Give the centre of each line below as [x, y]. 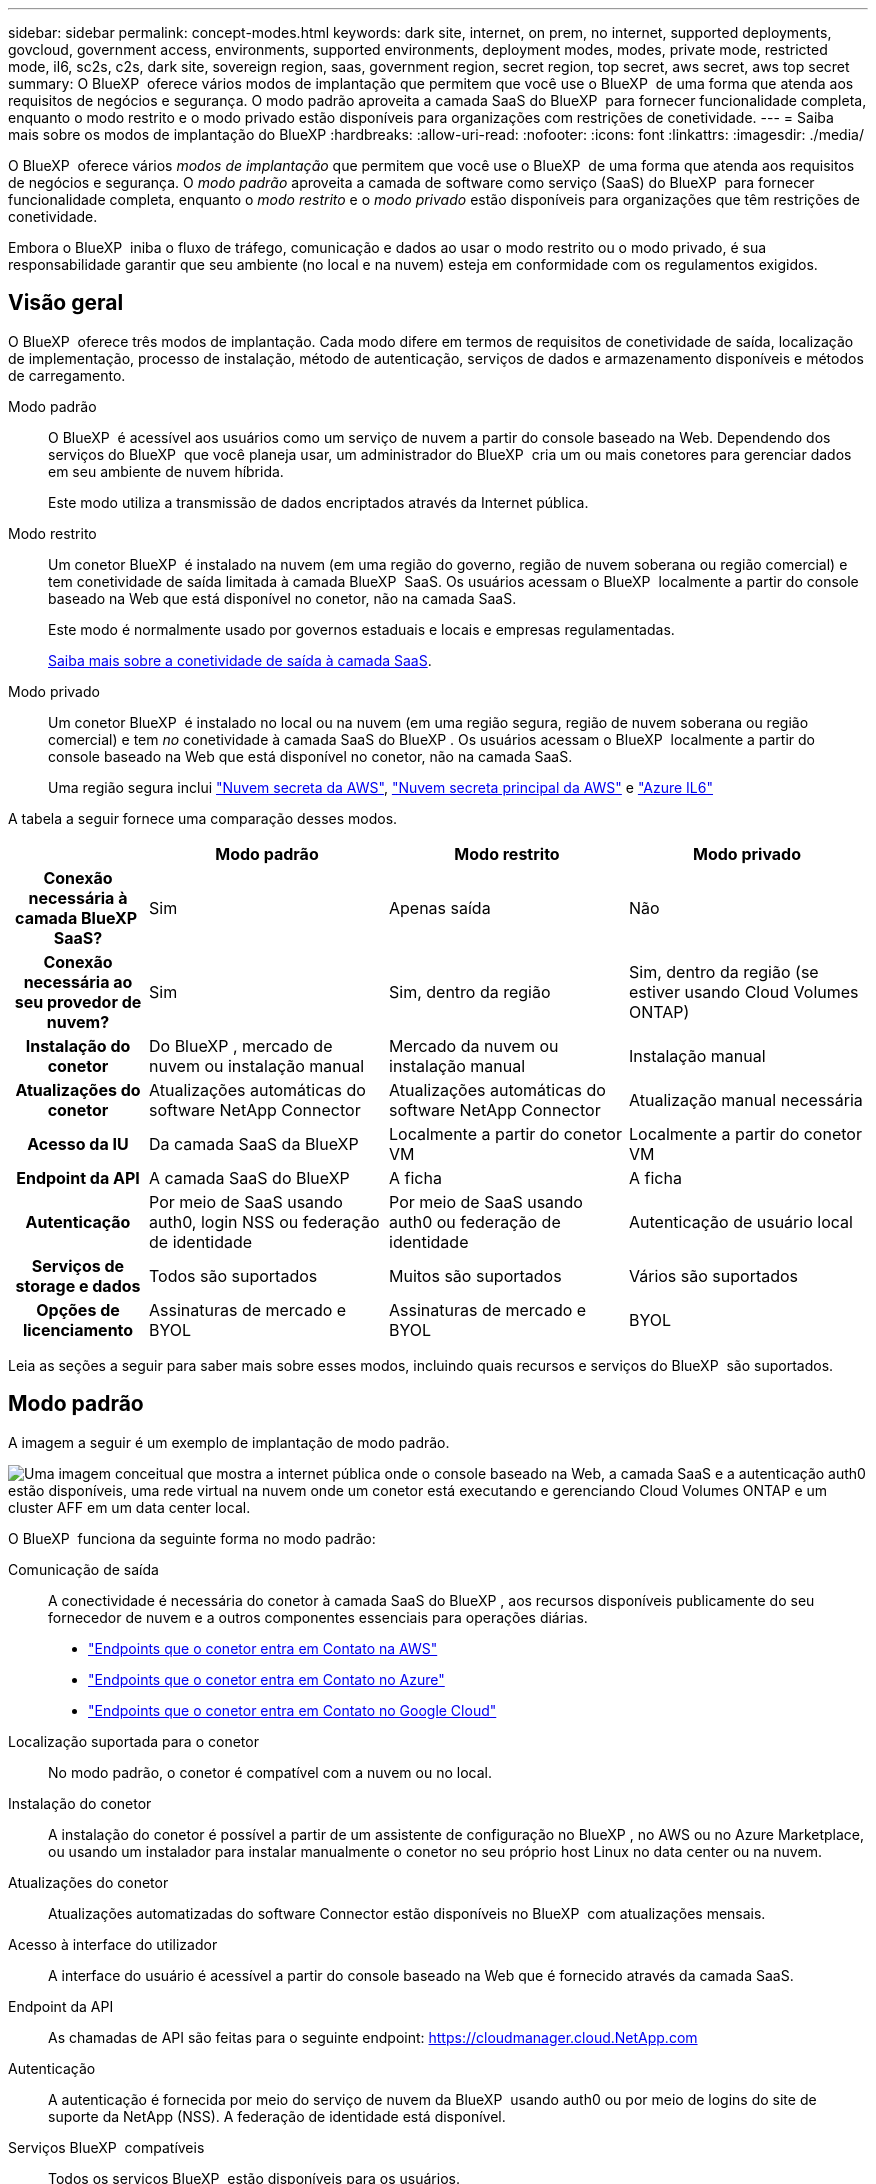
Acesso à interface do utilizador [113, 1944]
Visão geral [66, 303]
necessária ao [78, 981]
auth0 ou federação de [475, 1221]
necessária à [78, 897]
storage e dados [78, 1285]
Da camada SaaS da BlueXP [254, 1143]
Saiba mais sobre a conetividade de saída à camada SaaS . [240, 660]
